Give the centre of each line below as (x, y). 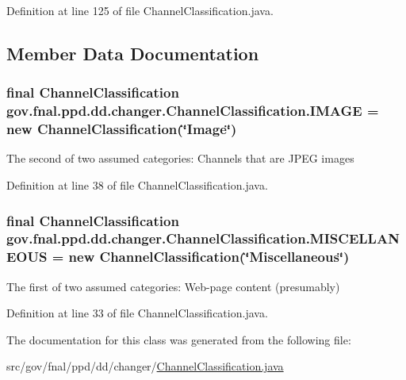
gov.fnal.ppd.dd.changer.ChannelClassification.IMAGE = (193, 111)
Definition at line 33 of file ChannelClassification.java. (137, 313)
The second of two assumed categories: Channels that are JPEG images (180, 158)
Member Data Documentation (133, 53)
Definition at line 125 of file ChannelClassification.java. (140, 10)
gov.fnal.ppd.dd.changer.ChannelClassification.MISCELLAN (203, 238)
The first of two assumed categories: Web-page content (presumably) (173, 286)
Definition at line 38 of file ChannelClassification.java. (137, 185)
